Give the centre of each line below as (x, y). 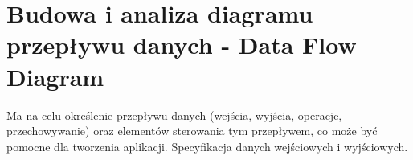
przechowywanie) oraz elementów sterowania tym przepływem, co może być (192, 131)
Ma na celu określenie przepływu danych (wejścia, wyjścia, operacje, (174, 115)
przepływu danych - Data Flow (182, 45)
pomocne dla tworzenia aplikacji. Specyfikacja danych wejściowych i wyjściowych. (207, 146)
